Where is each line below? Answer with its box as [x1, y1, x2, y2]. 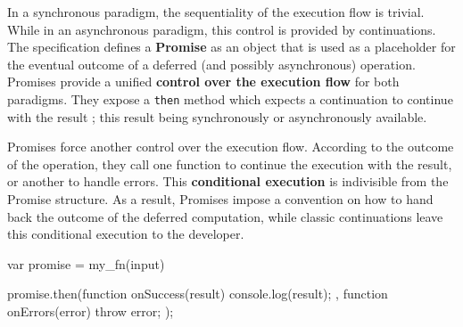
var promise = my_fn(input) [7, 254, 165, 273]
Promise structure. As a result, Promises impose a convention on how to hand [7, 190, 434, 208]
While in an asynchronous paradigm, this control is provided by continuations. [7, 20, 436, 38]
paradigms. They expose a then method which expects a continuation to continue [7, 89, 453, 108]
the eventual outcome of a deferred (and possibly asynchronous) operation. [7, 54, 416, 73]
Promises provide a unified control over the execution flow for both [7, 72, 400, 91]
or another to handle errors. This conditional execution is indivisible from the [7, 172, 449, 191]
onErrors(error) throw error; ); [7, 301, 174, 320]
